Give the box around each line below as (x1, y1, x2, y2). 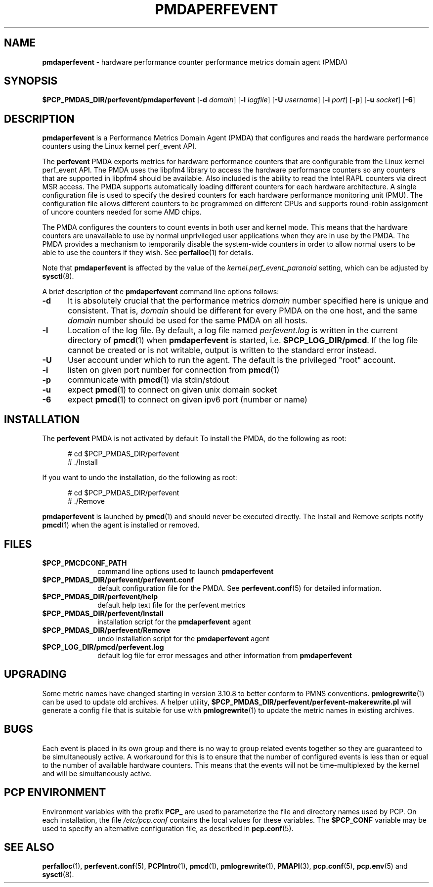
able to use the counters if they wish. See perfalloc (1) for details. (42, 248, 254, 257)
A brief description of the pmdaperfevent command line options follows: (42, 287, 279, 296)
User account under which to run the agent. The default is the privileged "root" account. (67, 355, 396, 365)
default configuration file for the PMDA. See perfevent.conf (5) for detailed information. (97, 583, 382, 592)
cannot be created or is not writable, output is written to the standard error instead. (67, 345, 377, 355)
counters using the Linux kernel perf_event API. (42, 142, 196, 151)
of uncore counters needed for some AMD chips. (42, 208, 202, 217)
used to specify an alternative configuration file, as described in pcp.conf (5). (42, 824, 294, 833)
